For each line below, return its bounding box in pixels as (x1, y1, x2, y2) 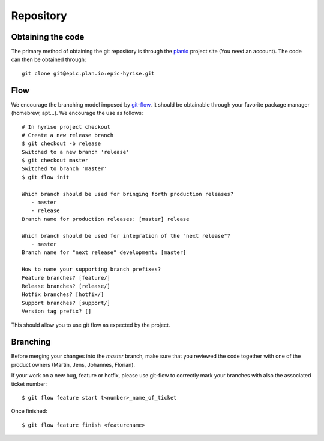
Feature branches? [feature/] (22, 274, 111, 281)
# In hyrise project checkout (22, 123, 111, 130)
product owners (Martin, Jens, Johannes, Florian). (11, 361, 135, 368)
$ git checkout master (22, 157, 89, 164)
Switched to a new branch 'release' (22, 149, 130, 155)
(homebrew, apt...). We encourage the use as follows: (11, 110, 143, 117)
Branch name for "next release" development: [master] (22, 249, 187, 256)
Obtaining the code (11, 32, 85, 42)
